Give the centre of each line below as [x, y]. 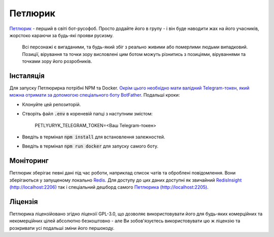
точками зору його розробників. [57, 62]
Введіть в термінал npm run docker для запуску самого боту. [90, 146]
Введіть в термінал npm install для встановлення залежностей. [94, 137]
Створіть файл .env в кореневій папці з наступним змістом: [88, 114]
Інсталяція [27, 76]
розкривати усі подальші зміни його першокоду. [62, 228]
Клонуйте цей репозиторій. [52, 104]
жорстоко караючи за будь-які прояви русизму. [62, 35]
